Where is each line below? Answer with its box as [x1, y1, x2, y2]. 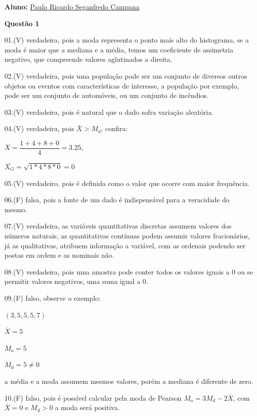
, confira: [101, 123, 128, 134]
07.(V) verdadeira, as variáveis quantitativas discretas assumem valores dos [4, 221, 232, 231]
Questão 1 [4, 18, 40, 28]
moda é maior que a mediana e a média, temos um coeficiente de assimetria [4, 44, 233, 54]
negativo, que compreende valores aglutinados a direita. [4, 54, 172, 64]
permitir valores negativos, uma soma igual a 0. [4, 276, 148, 286]
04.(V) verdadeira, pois [4, 123, 74, 134]
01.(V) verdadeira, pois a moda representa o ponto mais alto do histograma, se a [4, 35, 249, 45]
